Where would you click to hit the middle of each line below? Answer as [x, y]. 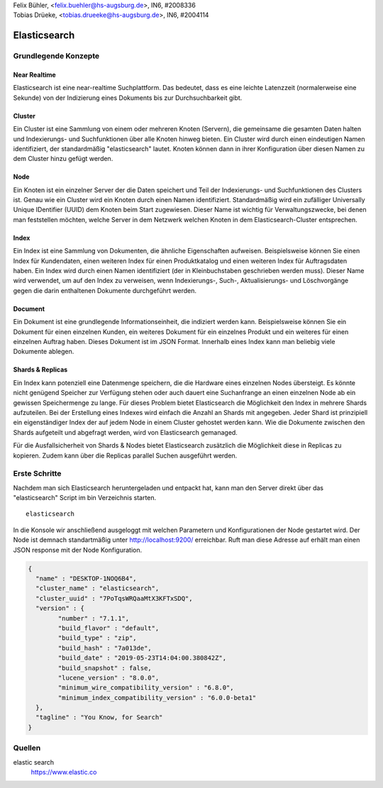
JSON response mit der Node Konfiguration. [77, 550]
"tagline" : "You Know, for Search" [99, 717]
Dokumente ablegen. [44, 352]
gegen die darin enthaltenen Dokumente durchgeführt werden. [105, 290]
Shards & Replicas [40, 370]
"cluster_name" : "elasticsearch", [98, 588]
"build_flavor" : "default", [109, 628]
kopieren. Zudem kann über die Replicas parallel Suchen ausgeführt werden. [125, 455]
